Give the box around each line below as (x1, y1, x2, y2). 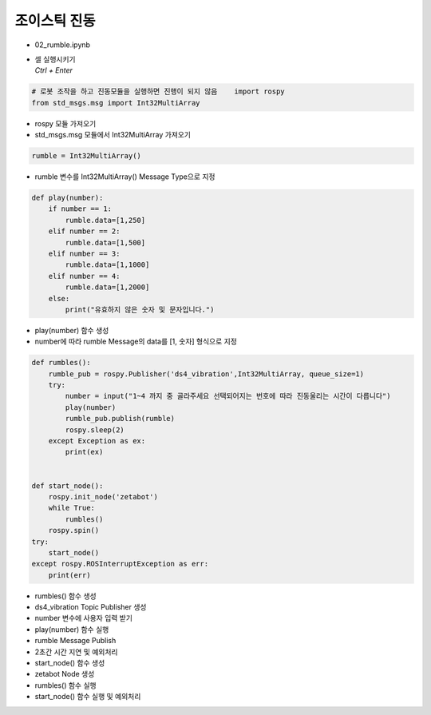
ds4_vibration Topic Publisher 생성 (34, 602, 147, 612)
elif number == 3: (48, 248, 121, 258)
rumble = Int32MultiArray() (31, 152, 141, 161)
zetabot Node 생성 (34, 669, 95, 679)
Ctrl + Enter (34, 66, 73, 75)
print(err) (48, 570, 91, 579)
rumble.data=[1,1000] (65, 260, 150, 269)
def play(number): (31, 193, 104, 203)
